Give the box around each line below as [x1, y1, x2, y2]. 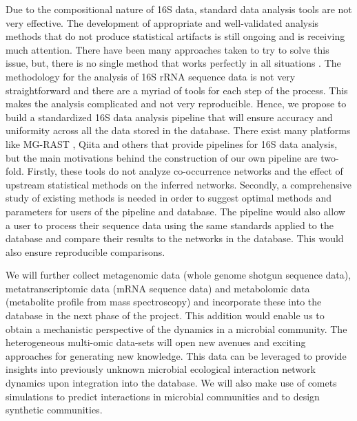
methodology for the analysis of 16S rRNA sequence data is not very [6, 69, 296, 83]
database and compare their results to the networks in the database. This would [6, 231, 344, 246]
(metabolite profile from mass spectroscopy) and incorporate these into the [6, 294, 322, 309]
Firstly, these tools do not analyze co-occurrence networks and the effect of [27, 164, 343, 178]
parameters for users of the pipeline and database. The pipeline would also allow [6, 204, 345, 218]
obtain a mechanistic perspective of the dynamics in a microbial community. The [6, 321, 347, 336]
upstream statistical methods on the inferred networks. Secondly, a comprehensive [6, 177, 351, 191]
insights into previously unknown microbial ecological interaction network [6, 362, 316, 376]
